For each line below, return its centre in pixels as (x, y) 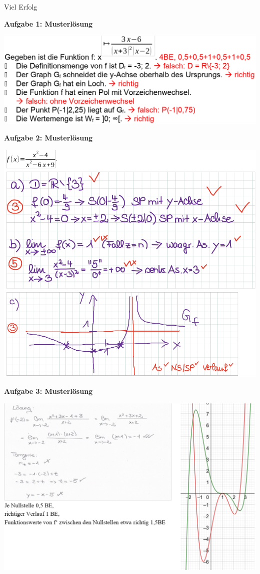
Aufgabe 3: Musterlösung (48, 391)
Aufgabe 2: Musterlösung (48, 138)
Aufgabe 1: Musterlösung (48, 23)
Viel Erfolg (21, 7)
